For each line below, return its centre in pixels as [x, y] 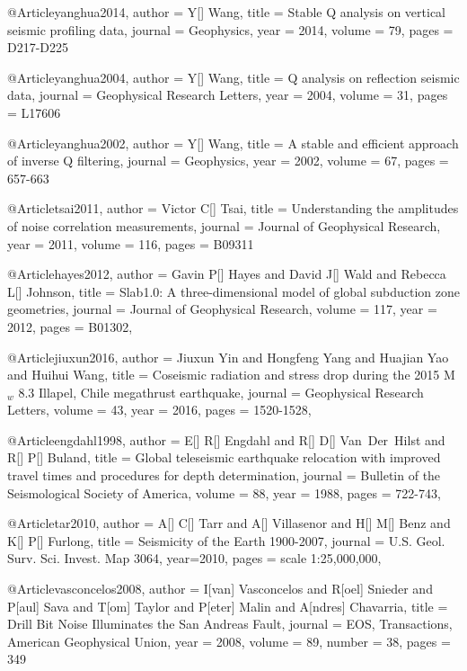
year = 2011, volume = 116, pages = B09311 [131, 243]
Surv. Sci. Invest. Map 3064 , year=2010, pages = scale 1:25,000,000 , [194, 558]
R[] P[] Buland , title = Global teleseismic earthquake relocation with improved [224, 457]
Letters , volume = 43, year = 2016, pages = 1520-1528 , [159, 410]
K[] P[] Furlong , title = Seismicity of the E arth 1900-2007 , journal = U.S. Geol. [226, 540]
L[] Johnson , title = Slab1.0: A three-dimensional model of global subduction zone [233, 291]
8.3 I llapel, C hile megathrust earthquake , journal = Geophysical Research [221, 392]
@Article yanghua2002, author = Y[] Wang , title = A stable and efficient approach [233, 143]
